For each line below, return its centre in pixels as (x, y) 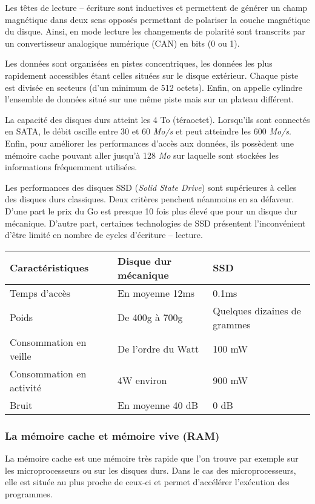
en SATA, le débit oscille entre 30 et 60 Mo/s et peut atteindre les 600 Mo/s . (148, 131)
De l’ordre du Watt (158, 349)
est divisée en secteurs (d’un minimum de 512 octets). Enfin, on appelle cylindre (154, 87)
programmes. (29, 493)
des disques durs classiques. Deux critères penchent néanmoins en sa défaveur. (150, 199)
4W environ (142, 380)
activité (26, 387)
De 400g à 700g (150, 317)
